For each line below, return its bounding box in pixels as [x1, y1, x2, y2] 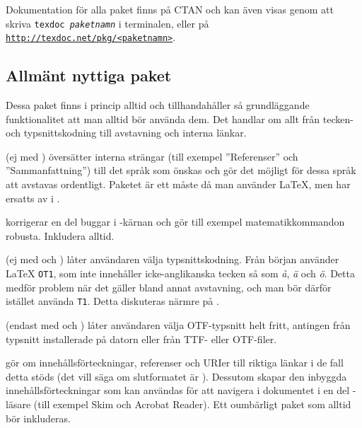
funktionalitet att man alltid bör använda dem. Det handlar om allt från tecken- [6, 111, 354, 126]
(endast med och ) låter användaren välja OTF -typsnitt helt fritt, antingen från [6, 317, 351, 332]
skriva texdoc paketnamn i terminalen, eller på [6, 16, 209, 30]
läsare [6, 396, 31, 411]
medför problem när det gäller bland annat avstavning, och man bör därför [6, 279, 332, 294]
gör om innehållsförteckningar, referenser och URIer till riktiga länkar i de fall [6, 355, 344, 370]
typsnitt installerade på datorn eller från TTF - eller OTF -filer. [6, 331, 277, 346]
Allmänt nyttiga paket [6, 64, 172, 86]
